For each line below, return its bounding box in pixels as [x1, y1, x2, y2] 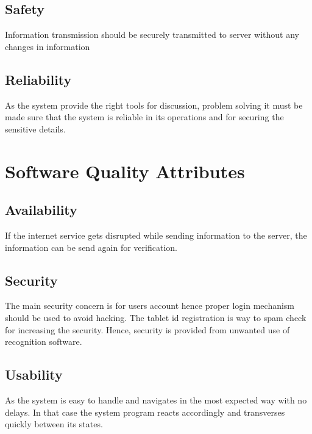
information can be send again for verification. [5, 241, 177, 253]
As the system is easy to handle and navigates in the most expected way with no [5, 393, 307, 406]
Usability [5, 365, 63, 384]
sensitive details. [5, 122, 66, 135]
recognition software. [5, 335, 82, 348]
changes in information [5, 40, 90, 52]
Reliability [5, 70, 72, 89]
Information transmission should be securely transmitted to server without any [5, 28, 300, 41]
